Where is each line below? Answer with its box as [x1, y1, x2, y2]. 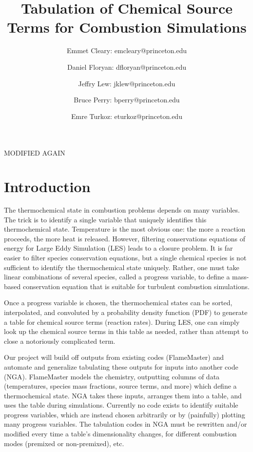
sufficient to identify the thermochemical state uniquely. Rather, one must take [4, 262, 239, 272]
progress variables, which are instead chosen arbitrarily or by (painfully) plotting [4, 409, 245, 419]
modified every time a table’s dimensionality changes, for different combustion [4, 429, 237, 439]
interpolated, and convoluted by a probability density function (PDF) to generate [4, 307, 248, 317]
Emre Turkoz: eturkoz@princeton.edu [71, 111, 182, 121]
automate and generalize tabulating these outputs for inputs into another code [4, 361, 238, 372]
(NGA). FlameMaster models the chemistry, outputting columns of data [4, 371, 220, 381]
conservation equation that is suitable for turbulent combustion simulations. [22, 281, 250, 291]
